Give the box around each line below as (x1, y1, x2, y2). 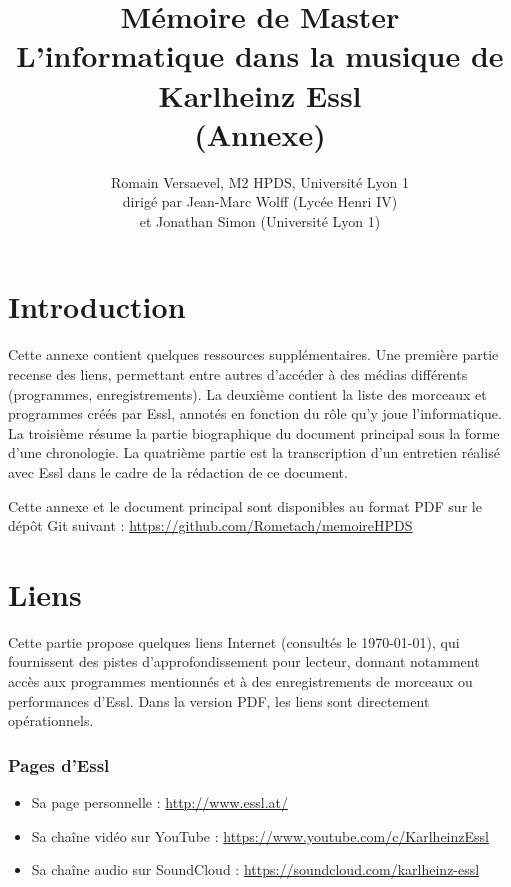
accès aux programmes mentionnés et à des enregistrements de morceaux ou (8, 671, 473, 692)
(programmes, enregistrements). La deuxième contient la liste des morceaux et (8, 383, 487, 404)
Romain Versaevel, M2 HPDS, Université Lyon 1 (110, 171, 410, 192)
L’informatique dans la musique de (16, 35, 504, 76)
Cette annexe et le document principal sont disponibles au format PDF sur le (8, 495, 482, 516)
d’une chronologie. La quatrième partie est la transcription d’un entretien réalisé (8, 442, 500, 463)
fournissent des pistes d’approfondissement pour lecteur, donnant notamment (8, 651, 480, 672)
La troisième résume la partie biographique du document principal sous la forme (8, 422, 500, 443)
